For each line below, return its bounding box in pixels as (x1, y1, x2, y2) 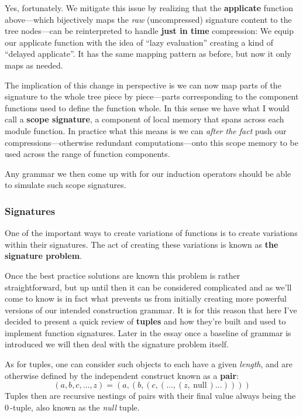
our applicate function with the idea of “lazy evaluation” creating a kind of (5, 36, 274, 48)
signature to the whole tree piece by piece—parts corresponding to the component (5, 90, 299, 102)
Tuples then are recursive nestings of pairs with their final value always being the (5, 389, 296, 402)
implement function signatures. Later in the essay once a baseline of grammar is (5, 326, 291, 339)
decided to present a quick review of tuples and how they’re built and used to (5, 315, 286, 327)
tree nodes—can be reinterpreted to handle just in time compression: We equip (5, 25, 294, 37)
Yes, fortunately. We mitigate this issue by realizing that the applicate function (5, 2, 294, 13)
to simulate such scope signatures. (5, 179, 126, 191)
